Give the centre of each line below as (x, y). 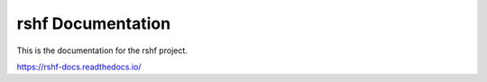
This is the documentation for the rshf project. (102, 50)
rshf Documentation (94, 23)
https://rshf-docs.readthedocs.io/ (79, 67)
